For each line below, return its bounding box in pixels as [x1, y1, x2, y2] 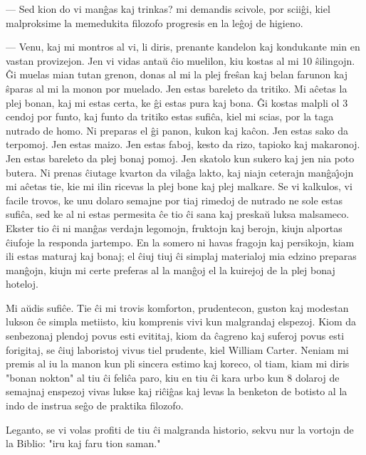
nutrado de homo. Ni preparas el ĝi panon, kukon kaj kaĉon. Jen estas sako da [6, 122, 348, 137]
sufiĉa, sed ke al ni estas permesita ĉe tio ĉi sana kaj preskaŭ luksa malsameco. [6, 206, 350, 221]
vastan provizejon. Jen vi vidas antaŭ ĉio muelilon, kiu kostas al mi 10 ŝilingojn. [6, 53, 355, 68]
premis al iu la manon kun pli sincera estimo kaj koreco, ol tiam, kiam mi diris [6, 356, 350, 371]
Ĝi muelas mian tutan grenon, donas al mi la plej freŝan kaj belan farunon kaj [6, 67, 348, 82]
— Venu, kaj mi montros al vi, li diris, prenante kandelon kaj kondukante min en [6, 39, 360, 54]
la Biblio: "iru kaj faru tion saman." [6, 436, 161, 451]
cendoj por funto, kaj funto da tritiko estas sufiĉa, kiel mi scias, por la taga [6, 109, 334, 124]
